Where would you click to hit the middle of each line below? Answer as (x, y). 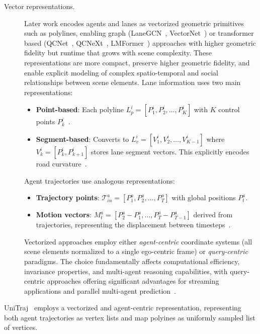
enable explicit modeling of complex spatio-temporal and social (121, 72)
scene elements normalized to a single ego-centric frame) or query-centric (136, 251)
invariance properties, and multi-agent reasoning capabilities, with (126, 271)
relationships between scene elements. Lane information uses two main (133, 82)
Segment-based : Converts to (82, 139)
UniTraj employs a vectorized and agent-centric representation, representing (123, 308)
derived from (213, 215)
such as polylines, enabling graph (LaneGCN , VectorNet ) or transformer (139, 33)
